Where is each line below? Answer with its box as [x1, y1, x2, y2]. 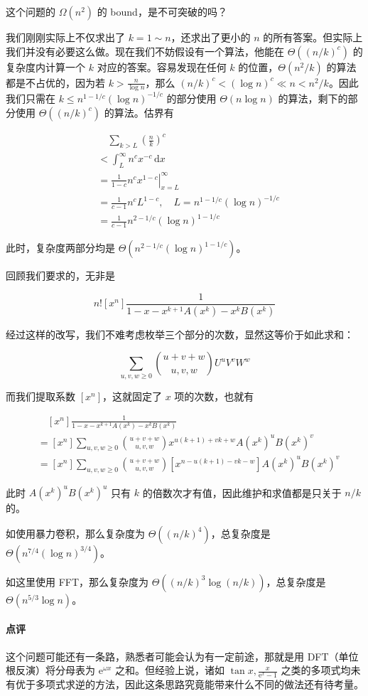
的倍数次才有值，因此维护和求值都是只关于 [142, 485, 342, 500]
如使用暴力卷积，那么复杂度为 [6, 525, 145, 540]
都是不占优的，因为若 [6, 75, 105, 90]
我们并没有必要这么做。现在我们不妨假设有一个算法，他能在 [6, 43, 284, 58]
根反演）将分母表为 [6, 663, 95, 678]
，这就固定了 [102, 388, 163, 403]
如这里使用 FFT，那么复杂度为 [6, 574, 149, 589]
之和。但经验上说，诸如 [115, 663, 225, 678]
